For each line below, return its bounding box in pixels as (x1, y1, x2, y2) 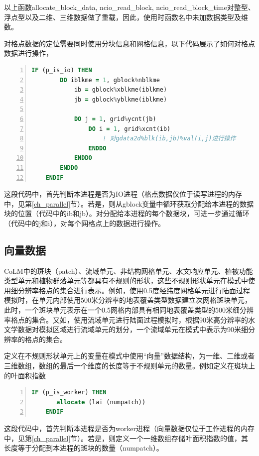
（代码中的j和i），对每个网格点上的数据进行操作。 (4, 218, 165, 228)
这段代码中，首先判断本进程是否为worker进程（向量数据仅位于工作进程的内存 (4, 423, 255, 433)
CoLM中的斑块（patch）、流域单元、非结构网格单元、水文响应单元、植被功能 (4, 265, 253, 276)
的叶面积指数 (4, 370, 46, 380)
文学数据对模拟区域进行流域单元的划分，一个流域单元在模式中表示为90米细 (4, 324, 248, 335)
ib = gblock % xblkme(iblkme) (74, 86, 167, 94)
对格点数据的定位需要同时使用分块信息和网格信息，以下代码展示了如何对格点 (4, 38, 255, 48)
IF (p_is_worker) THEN (31, 389, 107, 396)
